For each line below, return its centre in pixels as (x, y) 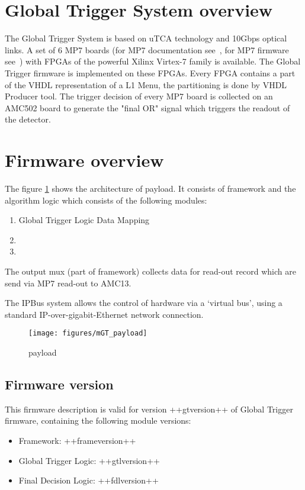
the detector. (28, 119)
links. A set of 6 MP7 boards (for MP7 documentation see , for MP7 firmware (147, 49)
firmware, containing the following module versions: (98, 420)
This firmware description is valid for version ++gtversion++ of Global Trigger (149, 409)
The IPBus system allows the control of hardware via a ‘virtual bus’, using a (144, 303)
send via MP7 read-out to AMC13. (68, 283)
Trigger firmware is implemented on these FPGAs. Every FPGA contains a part (150, 72)
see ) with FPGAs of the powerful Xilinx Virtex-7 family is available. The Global (153, 61)
